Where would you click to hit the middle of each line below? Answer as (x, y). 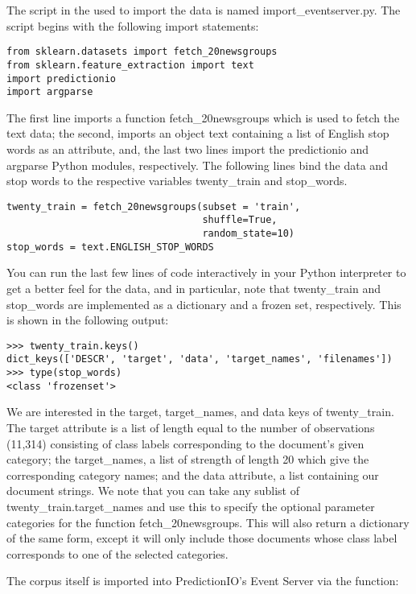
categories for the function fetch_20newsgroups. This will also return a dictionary (208, 522)
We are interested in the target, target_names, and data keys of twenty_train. (200, 412)
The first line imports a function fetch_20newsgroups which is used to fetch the (203, 117)
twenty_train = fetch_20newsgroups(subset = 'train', (154, 206)
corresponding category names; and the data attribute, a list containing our (193, 474)
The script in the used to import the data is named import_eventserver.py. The (204, 10)
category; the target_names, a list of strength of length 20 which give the (188, 459)
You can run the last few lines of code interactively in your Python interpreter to (206, 272)
